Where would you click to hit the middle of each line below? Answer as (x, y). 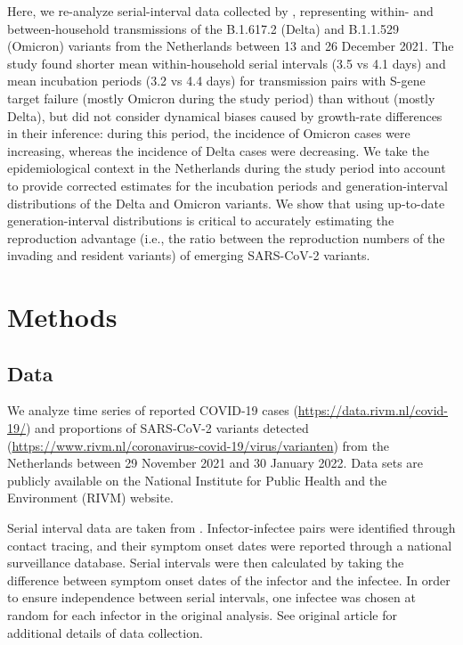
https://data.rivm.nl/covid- (373, 410)
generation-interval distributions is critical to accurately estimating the (201, 220)
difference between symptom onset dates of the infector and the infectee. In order (229, 580)
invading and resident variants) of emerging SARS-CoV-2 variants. (189, 255)
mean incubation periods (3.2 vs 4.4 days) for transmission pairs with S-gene (216, 81)
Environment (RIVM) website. (90, 498)
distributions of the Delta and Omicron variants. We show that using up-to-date (226, 203)
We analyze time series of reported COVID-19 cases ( (153, 410)
